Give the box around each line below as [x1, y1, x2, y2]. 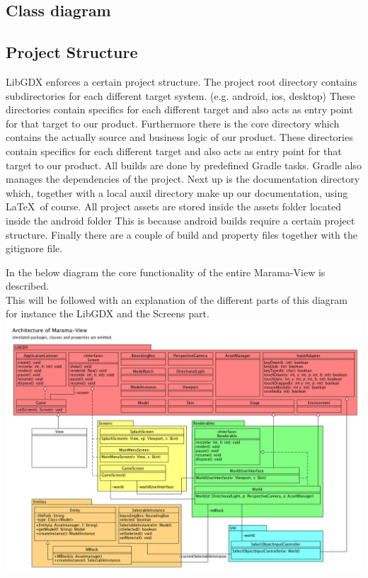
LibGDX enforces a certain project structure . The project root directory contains [6, 74, 357, 89]
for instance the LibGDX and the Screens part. [6, 306, 209, 321]
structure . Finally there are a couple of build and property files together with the [6, 227, 357, 242]
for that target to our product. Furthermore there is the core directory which [6, 115, 340, 130]
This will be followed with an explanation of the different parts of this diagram [6, 292, 347, 307]
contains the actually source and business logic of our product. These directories [6, 130, 353, 144]
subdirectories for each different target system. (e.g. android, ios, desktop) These [6, 88, 355, 103]
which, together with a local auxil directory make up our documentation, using [6, 185, 348, 200]
